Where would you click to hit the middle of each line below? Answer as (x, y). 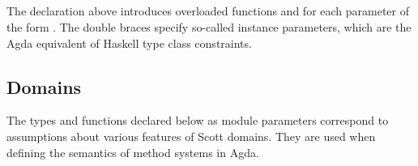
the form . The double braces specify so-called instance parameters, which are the (209, 26)
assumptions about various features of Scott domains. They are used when (191, 136)
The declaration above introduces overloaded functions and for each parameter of (208, 11)
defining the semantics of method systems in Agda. (133, 152)
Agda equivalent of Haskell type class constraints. (129, 43)
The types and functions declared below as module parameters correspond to (198, 120)
